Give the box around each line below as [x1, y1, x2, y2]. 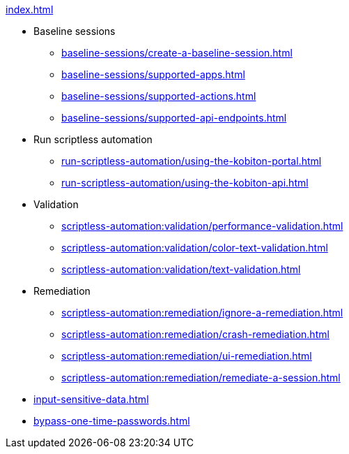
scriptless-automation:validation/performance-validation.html [61, 220, 343, 232]
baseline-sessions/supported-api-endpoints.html [61, 112, 287, 124]
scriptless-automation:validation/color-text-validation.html [61, 242, 328, 254]
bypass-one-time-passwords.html [33, 415, 190, 427]
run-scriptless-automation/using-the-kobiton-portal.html [61, 155, 322, 167]
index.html [6, 3, 54, 15]
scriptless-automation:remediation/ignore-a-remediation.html [61, 307, 343, 318]
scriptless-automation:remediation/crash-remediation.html [61, 328, 329, 340]
